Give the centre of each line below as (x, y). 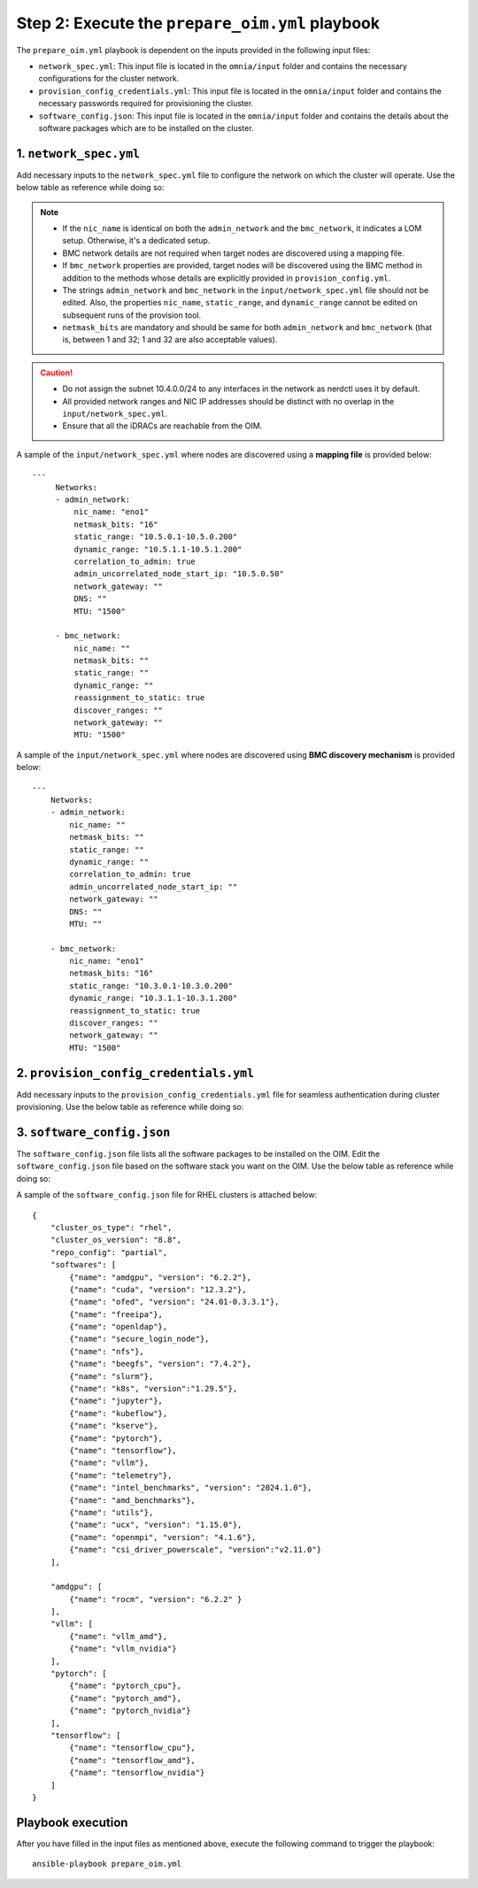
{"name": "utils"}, (112, 1512)
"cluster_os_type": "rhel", (111, 1227)
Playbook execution (72, 1822)
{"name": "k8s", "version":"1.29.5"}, (154, 1389)
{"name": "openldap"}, (119, 1327)
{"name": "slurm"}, (112, 1376)
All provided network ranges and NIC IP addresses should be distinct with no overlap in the (228, 401)
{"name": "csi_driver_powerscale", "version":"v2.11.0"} (196, 1550)
